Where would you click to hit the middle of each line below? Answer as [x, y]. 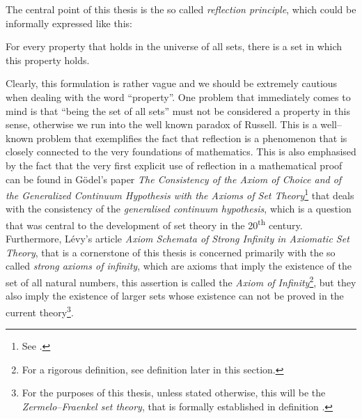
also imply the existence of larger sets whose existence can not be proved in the [175, 296]
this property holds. [48, 60]
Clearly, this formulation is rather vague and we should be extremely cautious [172, 83]
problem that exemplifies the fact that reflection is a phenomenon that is [192, 138]
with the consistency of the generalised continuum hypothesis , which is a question [179, 209]
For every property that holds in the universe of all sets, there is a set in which [174, 46]
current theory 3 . [40, 311]
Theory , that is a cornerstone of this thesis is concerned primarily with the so [171, 252]
